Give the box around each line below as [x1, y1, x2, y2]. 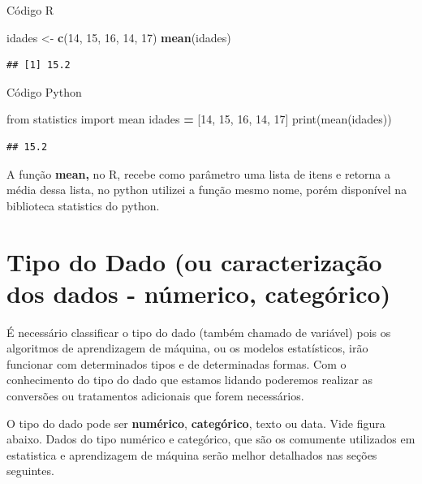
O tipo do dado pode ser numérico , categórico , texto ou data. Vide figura [6, 414, 385, 431]
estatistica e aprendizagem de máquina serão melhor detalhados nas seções [6, 446, 377, 463]
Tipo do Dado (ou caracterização [6, 244, 382, 278]
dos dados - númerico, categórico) [6, 276, 391, 309]
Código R [6, 2, 54, 18]
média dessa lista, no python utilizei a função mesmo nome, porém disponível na [6, 181, 407, 198]
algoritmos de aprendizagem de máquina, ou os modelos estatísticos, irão [6, 339, 368, 357]
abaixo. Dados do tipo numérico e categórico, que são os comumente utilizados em [6, 430, 416, 447]
